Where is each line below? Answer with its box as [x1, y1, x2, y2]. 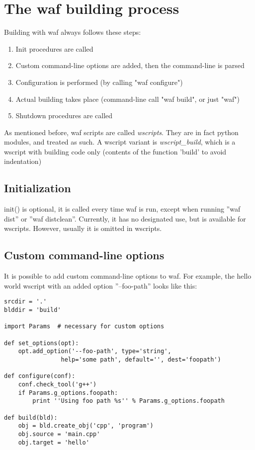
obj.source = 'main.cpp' [18, 430, 100, 438]
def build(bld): [4, 414, 58, 421]
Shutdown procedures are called [15, 110, 113, 121]
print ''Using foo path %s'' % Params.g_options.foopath [32, 397, 225, 405]
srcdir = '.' [4, 298, 47, 305]
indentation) [4, 156, 42, 166]
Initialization [4, 180, 71, 196]
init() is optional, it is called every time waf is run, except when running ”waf [4, 204, 241, 214]
